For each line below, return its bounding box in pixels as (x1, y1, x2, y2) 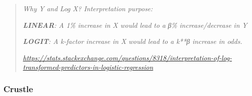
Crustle (3, 82, 33, 95)
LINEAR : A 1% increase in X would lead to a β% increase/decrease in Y (23, 19, 248, 30)
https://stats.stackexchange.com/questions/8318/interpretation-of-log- (23, 52, 232, 62)
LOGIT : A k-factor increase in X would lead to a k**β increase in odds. (23, 36, 242, 46)
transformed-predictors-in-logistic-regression (23, 62, 153, 72)
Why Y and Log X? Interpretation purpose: (23, 3, 153, 13)
